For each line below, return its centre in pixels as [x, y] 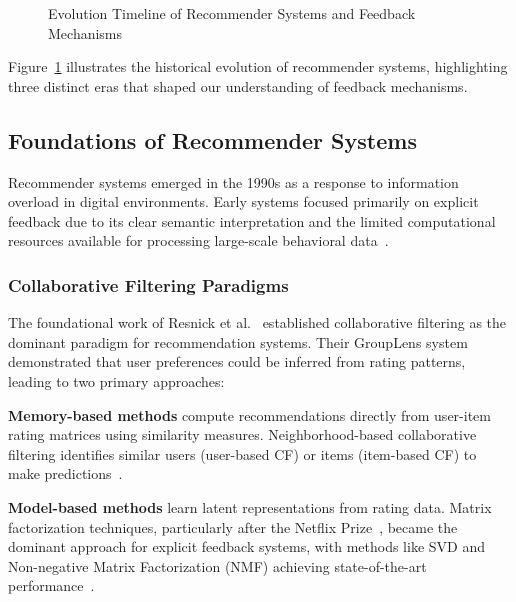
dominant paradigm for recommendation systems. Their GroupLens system [238, 341]
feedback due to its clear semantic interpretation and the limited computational [252, 220]
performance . [51, 585]
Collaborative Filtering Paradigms [148, 284]
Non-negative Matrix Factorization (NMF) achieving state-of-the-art [217, 565]
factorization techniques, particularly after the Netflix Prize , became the [233, 526]
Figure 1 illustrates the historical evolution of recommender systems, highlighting [258, 66]
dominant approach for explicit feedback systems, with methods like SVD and [246, 546]
